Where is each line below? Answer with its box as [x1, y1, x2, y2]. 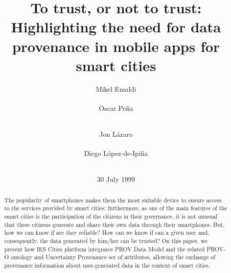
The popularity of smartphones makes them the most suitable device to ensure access [4, 196, 222, 204]
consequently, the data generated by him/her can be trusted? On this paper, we [4, 237, 208, 245]
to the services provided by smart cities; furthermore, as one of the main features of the [4, 204, 228, 212]
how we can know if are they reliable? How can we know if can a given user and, [4, 228, 209, 237]
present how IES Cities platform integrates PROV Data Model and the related [4, 245, 205, 253]
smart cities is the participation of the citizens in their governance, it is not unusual [4, 212, 218, 221]
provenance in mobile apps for [12, 36, 220, 56]
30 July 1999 [97, 174, 135, 184]
